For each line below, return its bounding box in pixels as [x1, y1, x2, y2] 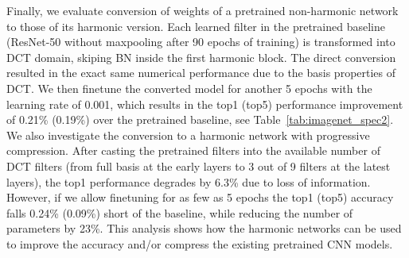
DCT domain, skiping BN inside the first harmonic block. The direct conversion [6, 48, 396, 65]
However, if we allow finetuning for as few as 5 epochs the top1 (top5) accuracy [6, 189, 394, 206]
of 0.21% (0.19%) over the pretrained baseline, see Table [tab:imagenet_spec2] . [6, 111, 394, 128]
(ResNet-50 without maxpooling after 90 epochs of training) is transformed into [6, 33, 395, 50]
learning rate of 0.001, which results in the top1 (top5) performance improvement [6, 95, 403, 112]
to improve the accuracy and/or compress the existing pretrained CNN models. [6, 235, 393, 252]
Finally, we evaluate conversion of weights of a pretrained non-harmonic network [6, 2, 399, 18]
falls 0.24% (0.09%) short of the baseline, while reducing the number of [6, 204, 353, 221]
